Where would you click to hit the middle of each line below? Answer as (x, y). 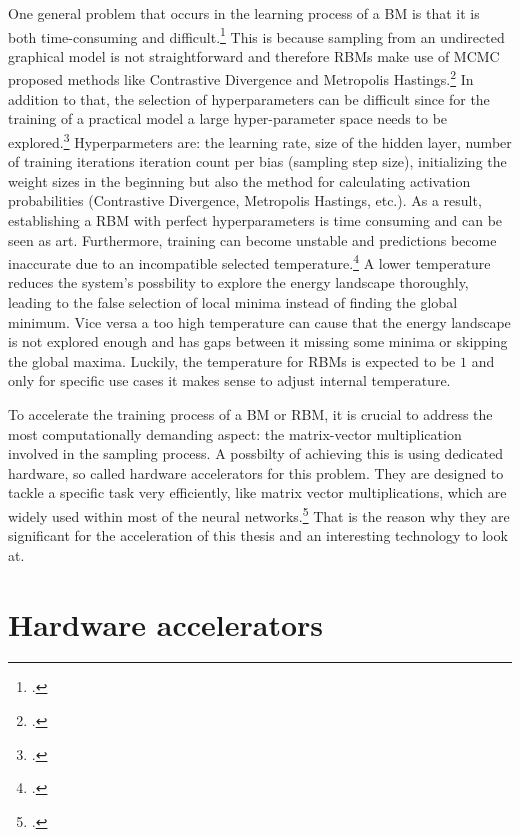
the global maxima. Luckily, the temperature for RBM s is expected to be (232, 360)
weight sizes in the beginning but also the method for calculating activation (239, 180)
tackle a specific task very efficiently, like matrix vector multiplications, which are (257, 492)
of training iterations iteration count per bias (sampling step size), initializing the (257, 161)
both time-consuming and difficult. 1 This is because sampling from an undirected (256, 35)
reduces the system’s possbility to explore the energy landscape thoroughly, (238, 282)
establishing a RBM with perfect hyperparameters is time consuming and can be (255, 219)
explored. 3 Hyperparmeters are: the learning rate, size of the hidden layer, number (260, 140)
